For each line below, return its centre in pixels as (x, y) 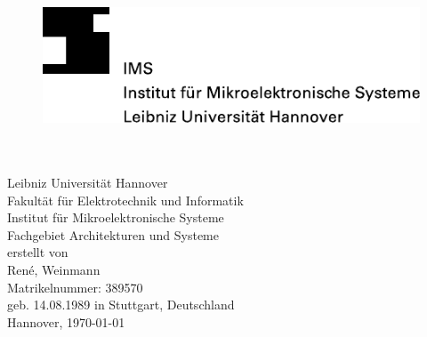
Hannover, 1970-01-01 (66, 321)
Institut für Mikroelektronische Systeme (116, 217)
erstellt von (38, 252)
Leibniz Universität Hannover (88, 182)
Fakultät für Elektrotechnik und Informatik (125, 200)
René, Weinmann (54, 269)
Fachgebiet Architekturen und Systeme (113, 234)
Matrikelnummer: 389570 (75, 287)
